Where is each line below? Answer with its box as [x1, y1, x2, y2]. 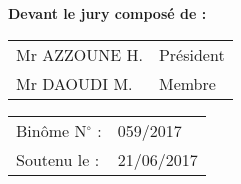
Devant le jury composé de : [8, 3, 207, 23]
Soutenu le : [16, 147, 100, 171]
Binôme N [16, 118, 87, 142]
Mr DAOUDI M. [16, 71, 133, 95]
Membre [158, 71, 216, 95]
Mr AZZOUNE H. [16, 42, 143, 66]
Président [158, 42, 225, 66]
